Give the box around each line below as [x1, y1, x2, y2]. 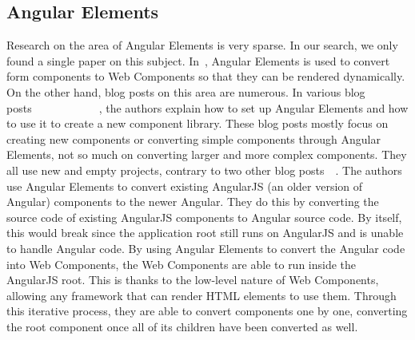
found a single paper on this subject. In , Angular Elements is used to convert [6, 52, 390, 69]
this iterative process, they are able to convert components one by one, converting [6, 302, 408, 319]
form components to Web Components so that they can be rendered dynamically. [6, 68, 405, 85]
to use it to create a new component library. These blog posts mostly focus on [6, 115, 389, 132]
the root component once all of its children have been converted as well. [6, 318, 358, 334]
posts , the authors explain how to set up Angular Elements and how [6, 99, 409, 116]
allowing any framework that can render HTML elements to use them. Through [6, 287, 397, 303]
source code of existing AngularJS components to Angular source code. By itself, [6, 208, 402, 225]
